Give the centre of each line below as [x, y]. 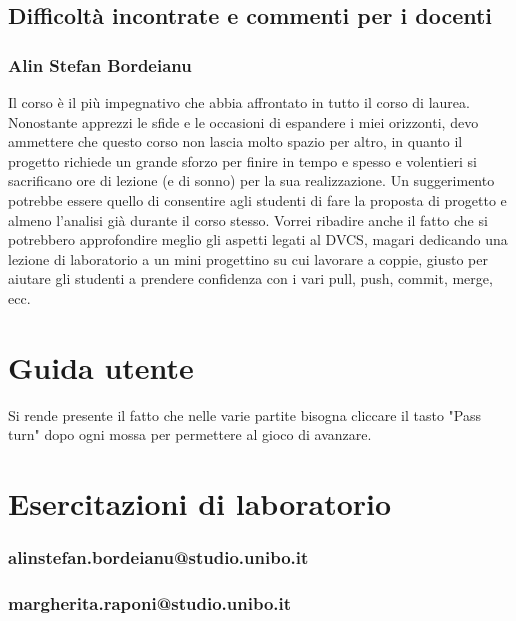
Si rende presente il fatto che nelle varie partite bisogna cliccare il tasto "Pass [245, 414]
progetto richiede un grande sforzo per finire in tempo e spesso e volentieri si [242, 160]
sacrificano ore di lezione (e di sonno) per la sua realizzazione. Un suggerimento [251, 180]
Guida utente [101, 366]
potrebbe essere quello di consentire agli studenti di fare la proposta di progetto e [257, 199]
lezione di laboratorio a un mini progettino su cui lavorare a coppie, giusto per [248, 258]
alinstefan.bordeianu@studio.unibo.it [158, 557]
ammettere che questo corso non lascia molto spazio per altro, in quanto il [235, 141]
